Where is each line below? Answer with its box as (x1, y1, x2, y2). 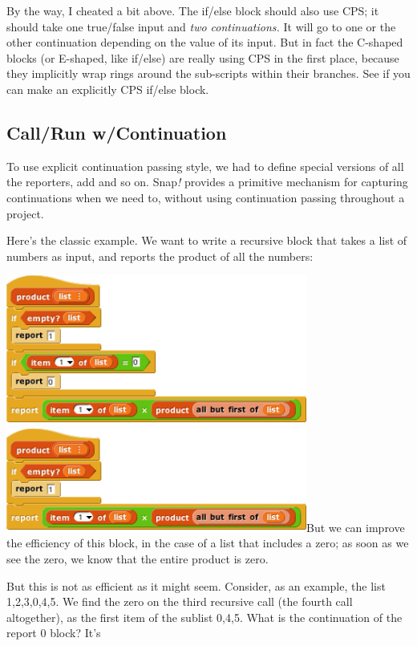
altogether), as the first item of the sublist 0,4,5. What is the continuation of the (6, 608, 403, 625)
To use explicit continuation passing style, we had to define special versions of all (6, 157, 404, 174)
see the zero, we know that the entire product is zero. (6, 550, 269, 567)
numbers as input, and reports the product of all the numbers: (6, 247, 314, 264)
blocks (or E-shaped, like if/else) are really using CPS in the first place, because (6, 49, 399, 66)
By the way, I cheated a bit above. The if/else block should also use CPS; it (6, 2, 379, 18)
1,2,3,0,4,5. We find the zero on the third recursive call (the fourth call (6, 593, 353, 610)
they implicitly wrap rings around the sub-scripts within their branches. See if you (6, 65, 411, 82)
